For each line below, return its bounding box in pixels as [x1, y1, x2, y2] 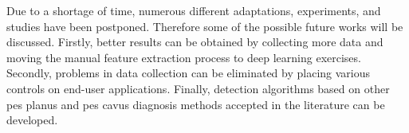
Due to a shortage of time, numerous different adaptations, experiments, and [6, 2, 381, 18]
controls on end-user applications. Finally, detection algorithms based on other [6, 80, 390, 96]
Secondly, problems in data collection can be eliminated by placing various [6, 65, 371, 81]
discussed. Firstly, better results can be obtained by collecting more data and [6, 33, 383, 50]
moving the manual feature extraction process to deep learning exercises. [6, 49, 361, 65]
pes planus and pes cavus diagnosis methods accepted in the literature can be [6, 96, 385, 112]
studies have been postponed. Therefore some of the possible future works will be [6, 18, 403, 34]
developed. [6, 111, 58, 128]
